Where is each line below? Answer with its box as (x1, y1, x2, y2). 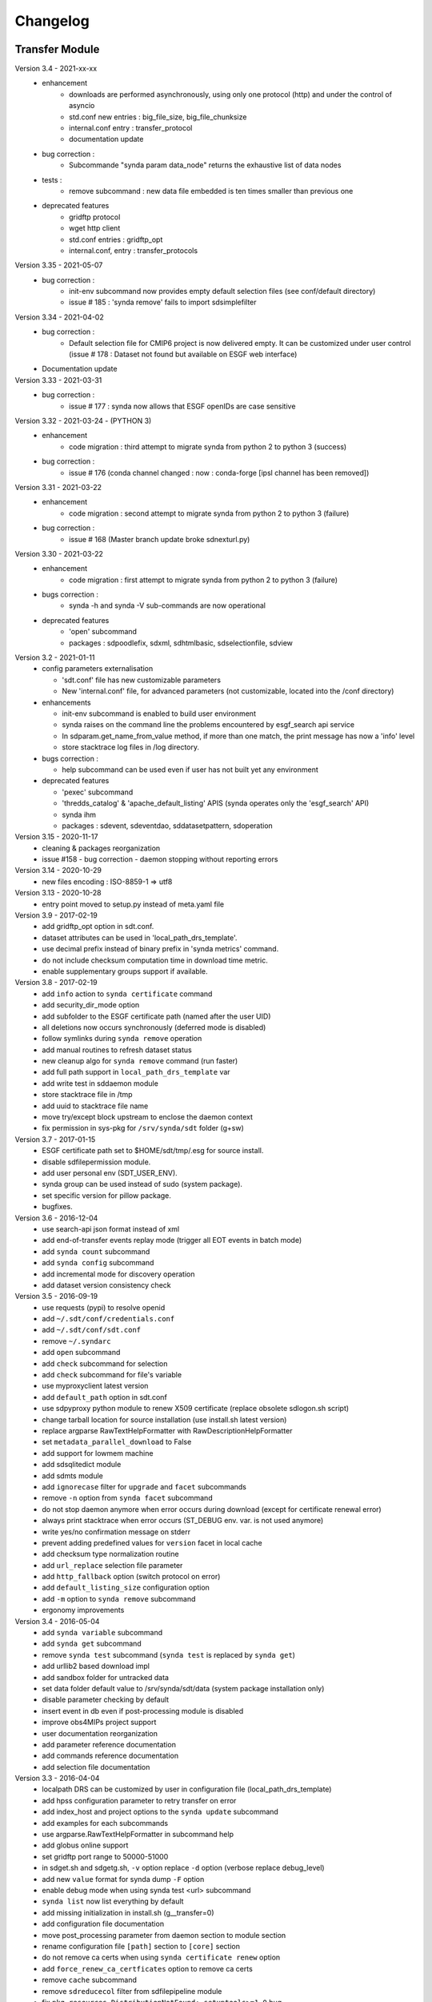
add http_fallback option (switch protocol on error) (42, 1572, 221, 1582)
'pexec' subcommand (62, 787, 134, 797)
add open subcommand (42, 1348, 121, 1357)
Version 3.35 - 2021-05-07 (14, 260, 103, 270)
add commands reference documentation (42, 1751, 179, 1761)
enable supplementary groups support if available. (42, 966, 208, 976)
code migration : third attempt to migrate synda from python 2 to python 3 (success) (69, 441, 347, 452)
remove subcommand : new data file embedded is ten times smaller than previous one (69, 186, 354, 195)
